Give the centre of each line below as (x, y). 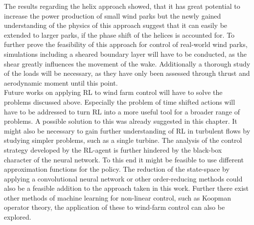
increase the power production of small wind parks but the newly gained (113, 15)
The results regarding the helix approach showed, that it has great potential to (122, 6)
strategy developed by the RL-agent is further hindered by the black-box (113, 149)
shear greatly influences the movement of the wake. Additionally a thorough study (127, 63)
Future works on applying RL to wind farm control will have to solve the (113, 92)
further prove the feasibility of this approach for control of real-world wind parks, (126, 44)
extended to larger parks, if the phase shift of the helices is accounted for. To (119, 34)
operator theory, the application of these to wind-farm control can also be (115, 207)
